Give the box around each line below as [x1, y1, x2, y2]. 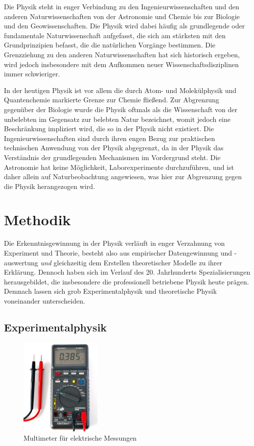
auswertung [4, 257, 38, 267]
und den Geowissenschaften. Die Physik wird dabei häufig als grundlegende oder [4, 21, 245, 31]
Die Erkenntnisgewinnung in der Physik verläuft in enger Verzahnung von [4, 238, 225, 248]
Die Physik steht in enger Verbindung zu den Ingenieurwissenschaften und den [4, 1, 239, 11]
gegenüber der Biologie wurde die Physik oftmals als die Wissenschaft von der [4, 104, 237, 114]
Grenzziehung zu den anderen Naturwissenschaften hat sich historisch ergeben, [4, 49, 240, 59]
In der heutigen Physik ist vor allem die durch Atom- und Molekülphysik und [4, 85, 237, 95]
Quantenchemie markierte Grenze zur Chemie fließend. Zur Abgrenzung [4, 94, 219, 105]
